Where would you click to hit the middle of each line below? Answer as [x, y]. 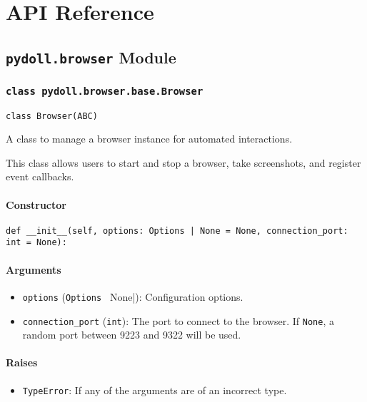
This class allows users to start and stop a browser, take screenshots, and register [183, 162]
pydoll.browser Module [91, 57]
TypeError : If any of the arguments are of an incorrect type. [155, 390]
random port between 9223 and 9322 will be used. [132, 335]
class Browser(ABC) [52, 116]
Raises [22, 362]
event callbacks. [40, 176]
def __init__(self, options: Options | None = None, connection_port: [177, 231]
